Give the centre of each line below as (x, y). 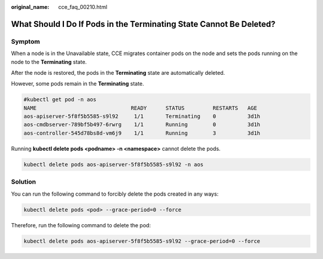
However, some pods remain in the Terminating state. (78, 84)
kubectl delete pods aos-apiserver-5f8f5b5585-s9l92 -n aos (114, 164)
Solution (24, 182)
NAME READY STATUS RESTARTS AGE (140, 108)
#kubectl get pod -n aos (60, 100)
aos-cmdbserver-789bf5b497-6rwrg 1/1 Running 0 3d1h (142, 125)
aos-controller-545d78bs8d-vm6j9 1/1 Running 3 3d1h (142, 133)
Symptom (25, 41)
